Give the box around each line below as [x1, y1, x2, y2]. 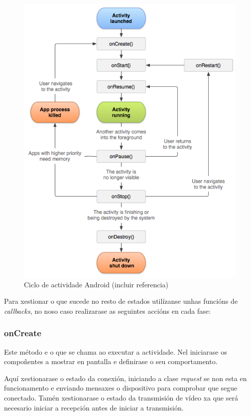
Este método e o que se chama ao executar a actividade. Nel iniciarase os [4, 346, 227, 357]
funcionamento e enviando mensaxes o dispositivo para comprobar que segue [4, 383, 238, 393]
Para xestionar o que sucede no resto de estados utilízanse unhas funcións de [4, 296, 238, 306]
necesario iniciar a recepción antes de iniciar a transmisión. [4, 402, 184, 413]
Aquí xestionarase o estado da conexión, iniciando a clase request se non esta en [4, 373, 247, 383]
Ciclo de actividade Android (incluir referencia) [24, 279, 168, 289]
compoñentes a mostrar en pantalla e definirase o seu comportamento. [4, 356, 218, 367]
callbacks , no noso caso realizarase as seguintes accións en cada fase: [4, 305, 211, 316]
